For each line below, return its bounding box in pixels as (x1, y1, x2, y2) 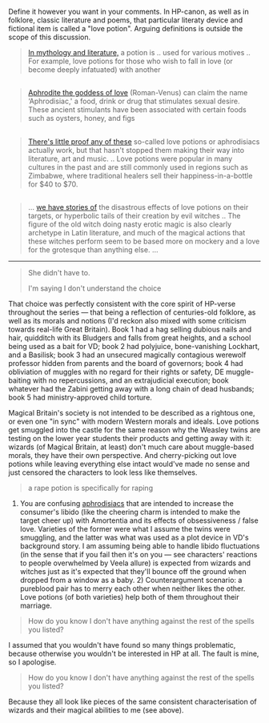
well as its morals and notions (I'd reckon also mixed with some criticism (8, 316, 247, 326)
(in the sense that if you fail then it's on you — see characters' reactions (19, 550, 258, 560)
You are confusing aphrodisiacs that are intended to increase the (19, 499, 234, 508)
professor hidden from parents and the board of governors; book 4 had (8, 359, 243, 368)
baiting (8, 376, 31, 385)
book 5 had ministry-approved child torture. (8, 392, 152, 403)
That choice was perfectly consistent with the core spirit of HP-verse (8, 299, 236, 309)
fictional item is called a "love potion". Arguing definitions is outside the (8, 24, 243, 33)
